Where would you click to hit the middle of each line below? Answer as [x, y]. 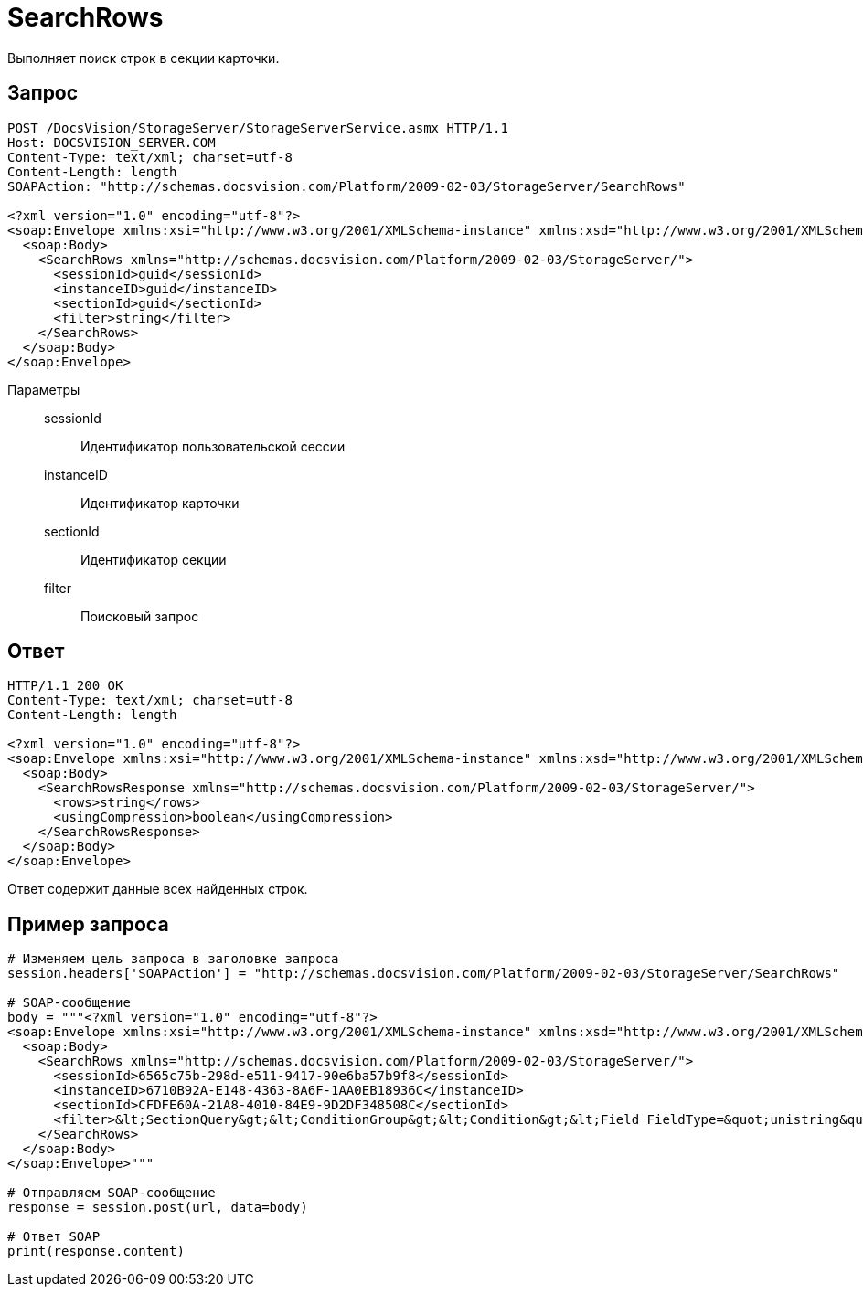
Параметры [44, 389]
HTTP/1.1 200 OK [65, 686]
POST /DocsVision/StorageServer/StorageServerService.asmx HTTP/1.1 [258, 127]
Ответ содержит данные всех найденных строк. [158, 889]
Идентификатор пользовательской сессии [213, 446]
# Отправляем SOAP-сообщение [112, 1193]
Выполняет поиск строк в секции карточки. [144, 58]
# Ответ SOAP [54, 1237]
